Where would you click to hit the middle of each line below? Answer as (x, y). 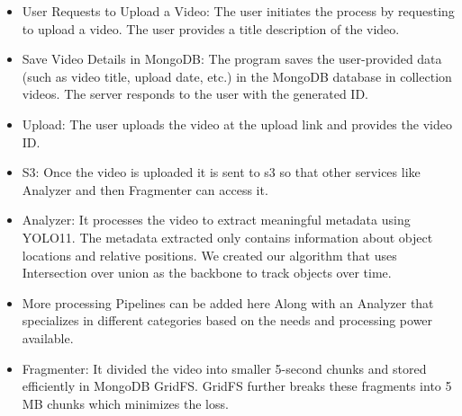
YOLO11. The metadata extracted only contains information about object (227, 237)
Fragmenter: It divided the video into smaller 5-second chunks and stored (224, 368)
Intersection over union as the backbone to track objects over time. (207, 273)
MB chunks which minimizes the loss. (125, 403)
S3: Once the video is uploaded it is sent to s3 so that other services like (221, 172)
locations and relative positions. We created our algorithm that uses (209, 255)
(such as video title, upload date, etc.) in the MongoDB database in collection (237, 76)
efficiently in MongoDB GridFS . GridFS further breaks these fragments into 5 (237, 386)
